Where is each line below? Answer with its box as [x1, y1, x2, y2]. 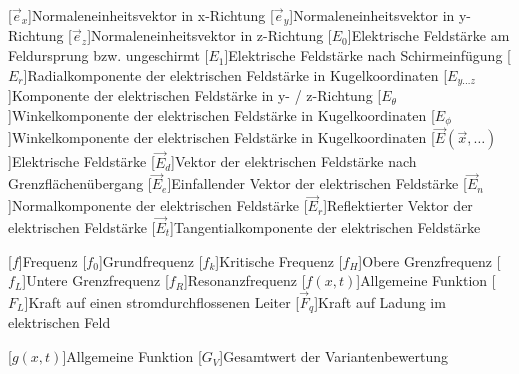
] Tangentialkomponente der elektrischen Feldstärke [170, 217, 481, 238]
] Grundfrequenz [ [98, 250, 203, 271]
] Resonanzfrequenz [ [183, 270, 306, 291]
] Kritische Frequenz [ [215, 250, 343, 271]
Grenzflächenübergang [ [8, 173, 152, 194]
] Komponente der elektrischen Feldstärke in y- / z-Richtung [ [8, 85, 382, 106]
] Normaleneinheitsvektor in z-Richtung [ [87, 25, 332, 46]
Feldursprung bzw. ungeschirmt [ [8, 45, 209, 66]
